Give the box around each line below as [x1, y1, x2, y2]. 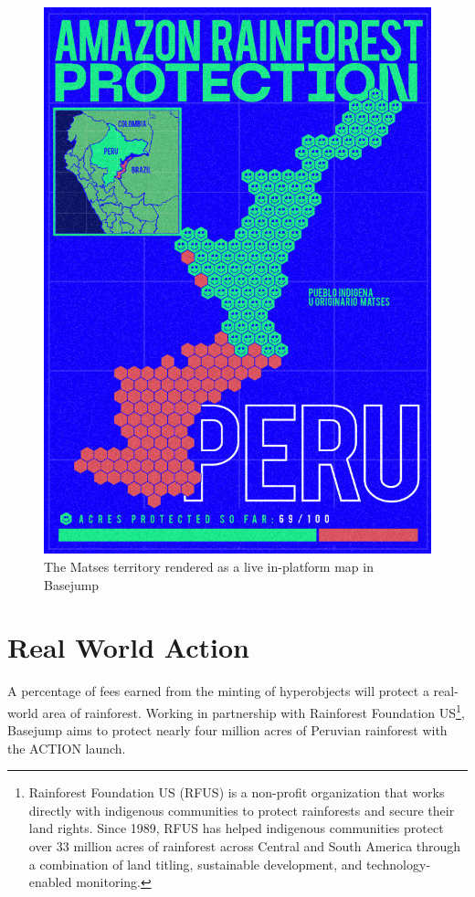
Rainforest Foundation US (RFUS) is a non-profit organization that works [28, 783, 445, 802]
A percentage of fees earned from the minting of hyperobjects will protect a [7, 681, 429, 701]
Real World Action [7, 628, 249, 666]
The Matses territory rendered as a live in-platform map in [44, 556, 374, 575]
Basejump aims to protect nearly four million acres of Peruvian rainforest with [7, 721, 448, 740]
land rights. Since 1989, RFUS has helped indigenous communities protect [28, 818, 444, 838]
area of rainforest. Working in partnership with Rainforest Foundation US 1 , [42, 700, 465, 722]
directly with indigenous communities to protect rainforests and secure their [28, 800, 455, 819]
